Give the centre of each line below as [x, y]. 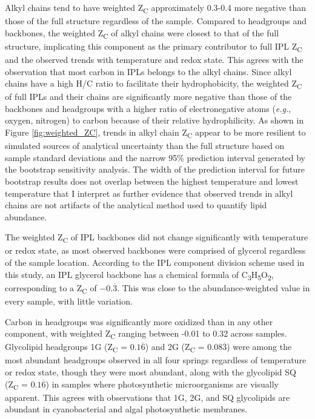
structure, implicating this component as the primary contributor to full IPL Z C [154, 47]
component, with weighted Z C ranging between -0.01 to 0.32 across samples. [146, 334]
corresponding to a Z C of [51, 288]
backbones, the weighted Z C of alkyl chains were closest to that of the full [142, 33]
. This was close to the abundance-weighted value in [214, 287]
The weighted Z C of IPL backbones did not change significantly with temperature [157, 238]
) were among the [259, 347]
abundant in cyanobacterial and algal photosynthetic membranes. [126, 409]
